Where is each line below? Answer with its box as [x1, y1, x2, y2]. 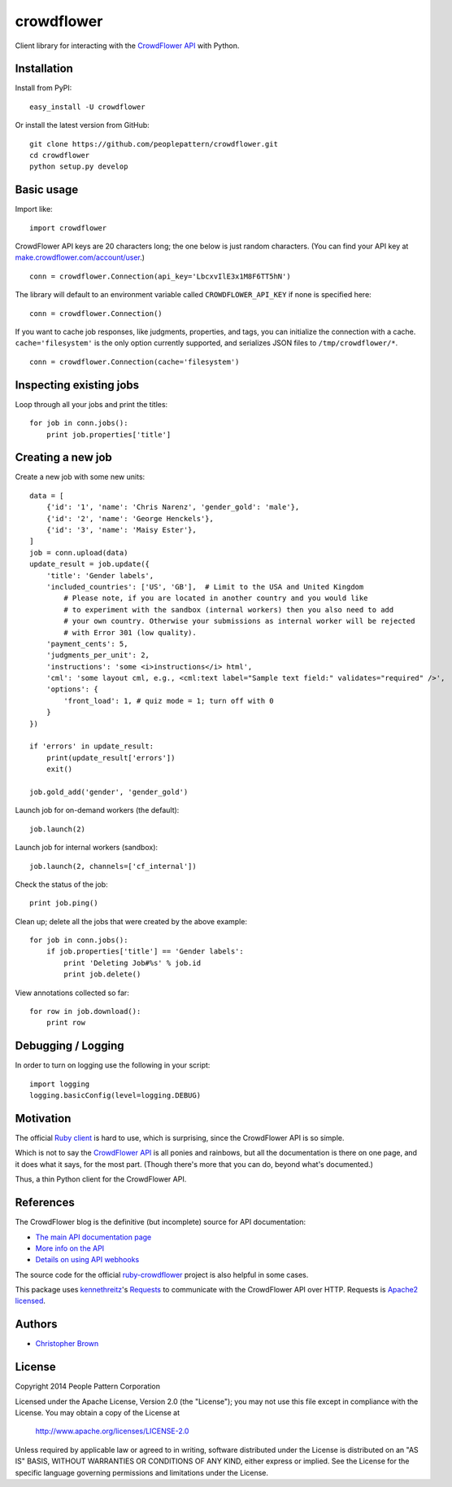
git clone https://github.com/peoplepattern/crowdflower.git [29, 139, 278, 148]
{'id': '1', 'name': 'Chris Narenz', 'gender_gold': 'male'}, [46, 502, 300, 512]
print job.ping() [29, 898, 98, 908]
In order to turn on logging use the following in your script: [15, 1060, 211, 1070]
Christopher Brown [35, 1339, 99, 1349]
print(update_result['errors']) [46, 753, 176, 762]
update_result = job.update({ [29, 559, 150, 569]
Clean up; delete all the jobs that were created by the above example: [15, 916, 248, 926]
